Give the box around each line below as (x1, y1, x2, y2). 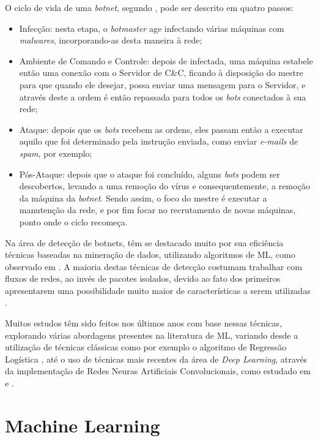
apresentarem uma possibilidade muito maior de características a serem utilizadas (5, 284, 311, 296)
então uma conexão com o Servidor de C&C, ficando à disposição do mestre (19, 66, 303, 79)
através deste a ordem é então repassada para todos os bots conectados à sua (19, 90, 306, 103)
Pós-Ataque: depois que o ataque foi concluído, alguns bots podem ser (19, 167, 280, 180)
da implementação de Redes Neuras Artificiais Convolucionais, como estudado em (5, 364, 311, 377)
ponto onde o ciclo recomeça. (19, 215, 128, 228)
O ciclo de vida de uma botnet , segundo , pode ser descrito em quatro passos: (5, 1, 294, 13)
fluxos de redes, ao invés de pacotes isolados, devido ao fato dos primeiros (5, 272, 281, 285)
